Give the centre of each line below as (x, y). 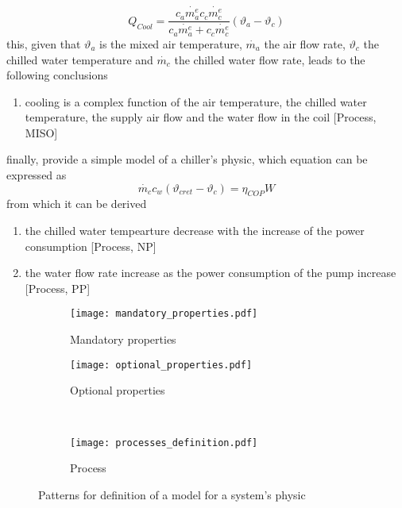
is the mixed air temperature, (171, 43)
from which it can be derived (77, 204)
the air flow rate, (305, 43)
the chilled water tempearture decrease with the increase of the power (195, 231)
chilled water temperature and (80, 59)
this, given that (44, 43)
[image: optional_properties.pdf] (161, 365)
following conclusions (57, 75)
